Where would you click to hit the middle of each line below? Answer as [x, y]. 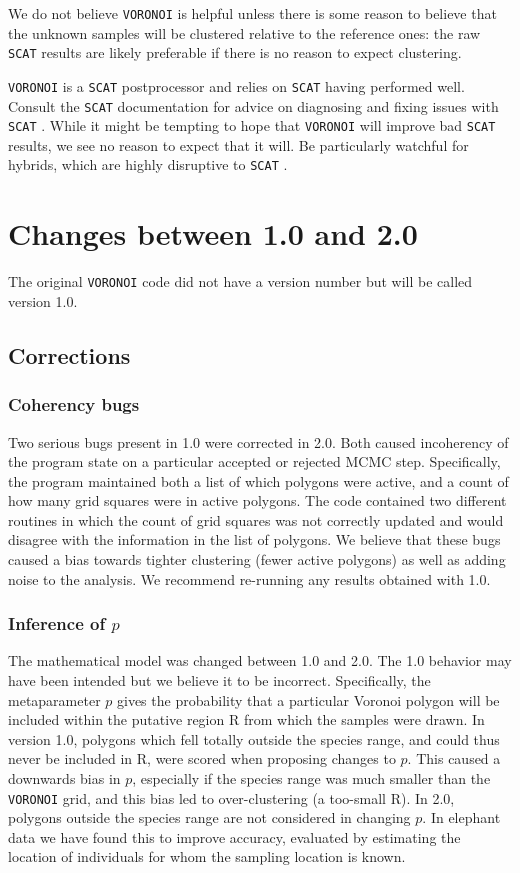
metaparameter [54, 699]
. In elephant [461, 817]
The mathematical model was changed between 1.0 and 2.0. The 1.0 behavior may [260, 660]
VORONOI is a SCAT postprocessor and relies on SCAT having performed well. [236, 85]
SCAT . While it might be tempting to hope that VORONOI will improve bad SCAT [252, 125]
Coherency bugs [74, 404]
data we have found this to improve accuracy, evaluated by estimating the [234, 836]
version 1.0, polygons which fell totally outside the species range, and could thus [254, 738]
